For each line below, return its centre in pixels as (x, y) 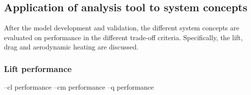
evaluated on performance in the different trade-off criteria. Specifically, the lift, (123, 37)
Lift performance (38, 68)
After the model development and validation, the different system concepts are (122, 28)
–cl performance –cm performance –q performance (79, 87)
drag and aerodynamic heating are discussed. (71, 47)
